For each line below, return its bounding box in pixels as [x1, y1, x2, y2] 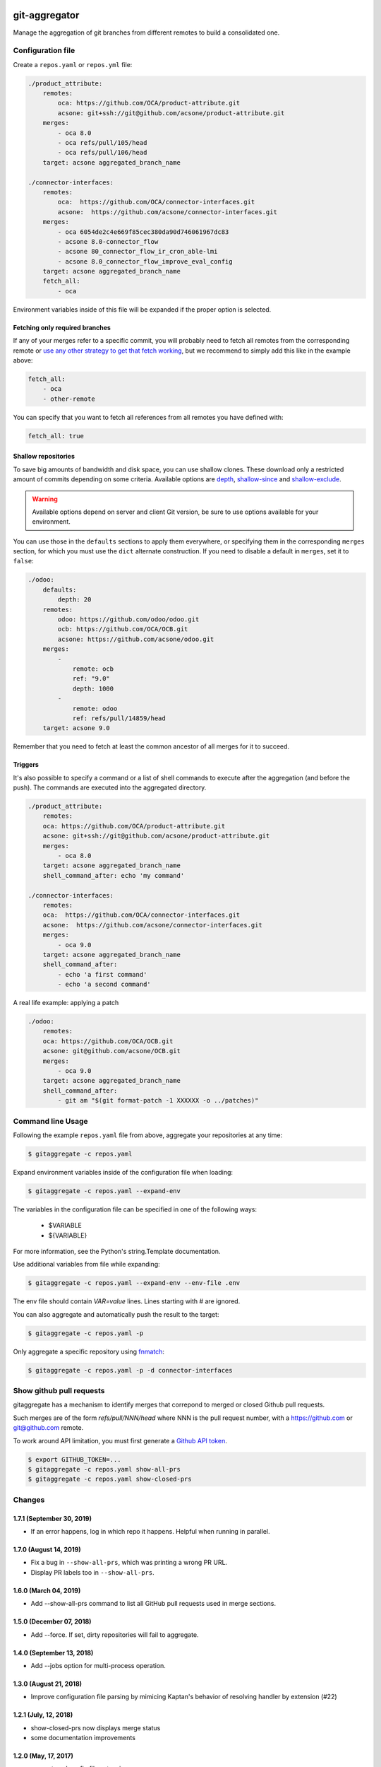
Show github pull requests [13, 1386, 105, 1396]
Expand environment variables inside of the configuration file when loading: [13, 1168, 233, 1176]
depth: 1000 [72, 684, 114, 693]
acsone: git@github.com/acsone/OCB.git [42, 1047, 181, 1055]
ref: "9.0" [72, 675, 111, 683]
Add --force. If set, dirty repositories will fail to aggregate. [30, 1630, 199, 1639]
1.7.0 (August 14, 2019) [13, 1545, 81, 1554]
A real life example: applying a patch [13, 999, 119, 1007]
